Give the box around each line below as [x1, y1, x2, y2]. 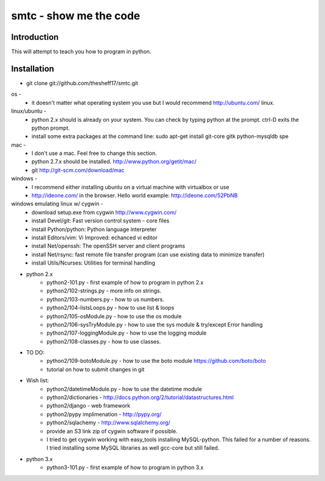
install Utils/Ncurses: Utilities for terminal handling [31, 259, 156, 266]
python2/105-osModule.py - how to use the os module [46, 312, 182, 319]
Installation [11, 63, 54, 74]
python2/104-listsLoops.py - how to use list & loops [46, 304, 175, 312]
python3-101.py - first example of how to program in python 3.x [46, 464, 204, 471]
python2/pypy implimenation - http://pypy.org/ [46, 410, 162, 418]
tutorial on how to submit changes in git [46, 365, 144, 373]
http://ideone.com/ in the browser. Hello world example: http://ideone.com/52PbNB [31, 192, 238, 199]
